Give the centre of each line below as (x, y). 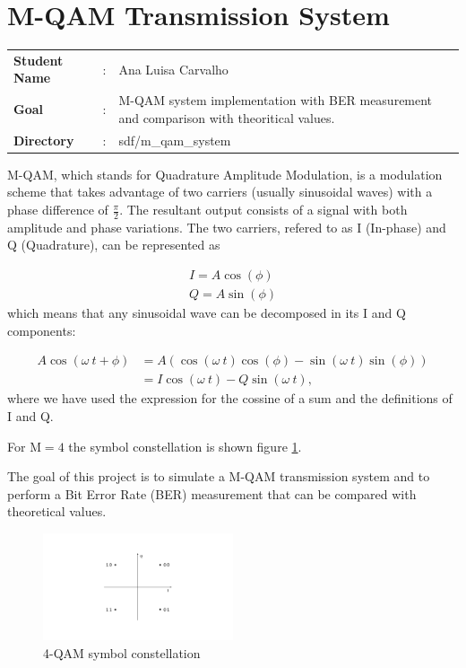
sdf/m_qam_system (175, 140)
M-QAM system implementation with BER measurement (276, 100)
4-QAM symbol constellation (122, 652)
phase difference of (58, 210)
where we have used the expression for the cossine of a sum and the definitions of (230, 398)
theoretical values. (57, 511)
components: (42, 330)
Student (39, 60)
